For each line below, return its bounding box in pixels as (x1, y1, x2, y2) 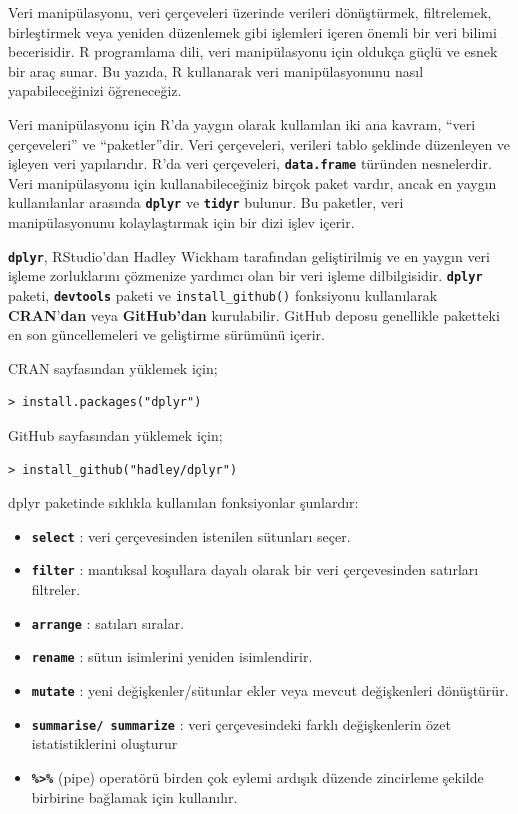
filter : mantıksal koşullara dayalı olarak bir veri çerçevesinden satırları (31, 559, 479, 580)
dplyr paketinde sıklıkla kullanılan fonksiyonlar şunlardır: (8, 492, 359, 513)
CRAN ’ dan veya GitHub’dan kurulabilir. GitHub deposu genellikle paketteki (8, 304, 500, 325)
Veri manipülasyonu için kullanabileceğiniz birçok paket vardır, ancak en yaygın (8, 172, 497, 193)
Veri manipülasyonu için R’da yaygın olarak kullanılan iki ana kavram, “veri (8, 113, 476, 134)
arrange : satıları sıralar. (31, 612, 185, 633)
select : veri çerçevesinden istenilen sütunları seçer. (31, 525, 351, 546)
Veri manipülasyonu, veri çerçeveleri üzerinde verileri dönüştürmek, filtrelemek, (8, 2, 492, 22)
